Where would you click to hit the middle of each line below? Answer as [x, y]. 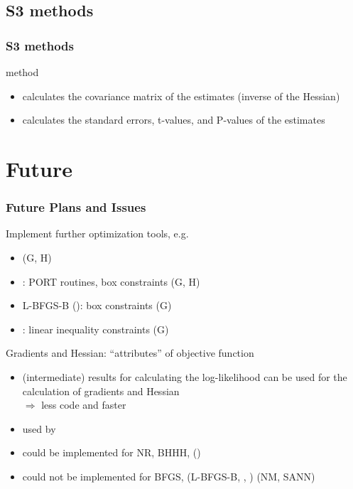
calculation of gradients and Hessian [101, 391]
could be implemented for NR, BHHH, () [112, 452]
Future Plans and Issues [76, 207]
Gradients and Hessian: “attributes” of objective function [130, 353]
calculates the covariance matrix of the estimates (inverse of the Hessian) [181, 96]
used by [39, 428]
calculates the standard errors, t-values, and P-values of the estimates [174, 120]
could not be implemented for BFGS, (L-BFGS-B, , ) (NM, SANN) [169, 476]
